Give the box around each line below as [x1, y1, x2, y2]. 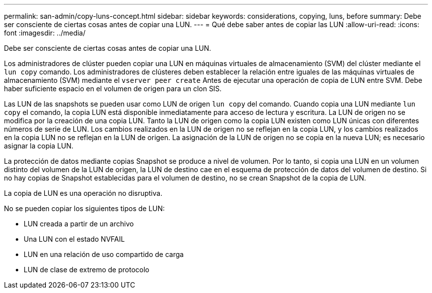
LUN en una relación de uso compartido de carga [24, 250, 184, 258]
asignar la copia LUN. [4, 142, 73, 150]
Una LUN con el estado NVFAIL [24, 235, 125, 243]
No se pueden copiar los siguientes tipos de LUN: [4, 204, 165, 213]
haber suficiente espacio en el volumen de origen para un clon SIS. [4, 84, 222, 93]
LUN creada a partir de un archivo [24, 220, 134, 228]
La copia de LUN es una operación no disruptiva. [4, 189, 163, 197]
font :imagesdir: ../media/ [4, 29, 86, 37]
